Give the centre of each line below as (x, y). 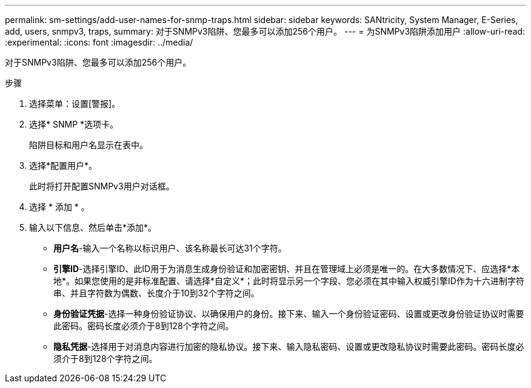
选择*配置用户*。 (63, 165)
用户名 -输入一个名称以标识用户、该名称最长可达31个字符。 (170, 248)
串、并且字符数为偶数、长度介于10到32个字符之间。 (156, 293)
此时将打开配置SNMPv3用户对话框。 (102, 186)
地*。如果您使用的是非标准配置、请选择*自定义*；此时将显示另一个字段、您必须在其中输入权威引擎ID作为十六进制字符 (289, 281)
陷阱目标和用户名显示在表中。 (88, 145)
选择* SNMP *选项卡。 (74, 124)
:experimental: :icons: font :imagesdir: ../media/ (99, 42)
